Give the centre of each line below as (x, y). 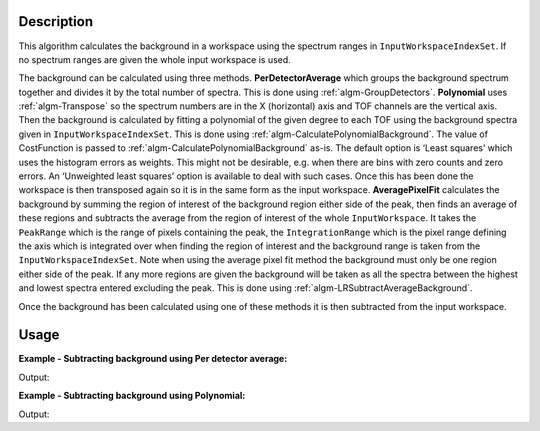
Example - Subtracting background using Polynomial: (132, 396)
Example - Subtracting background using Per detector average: (153, 359)
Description (56, 21)
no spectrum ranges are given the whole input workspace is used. (155, 59)
